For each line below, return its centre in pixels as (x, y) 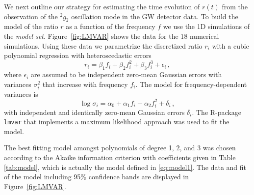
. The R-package (216, 112)
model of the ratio (31, 26)
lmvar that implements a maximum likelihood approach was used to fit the (117, 122)
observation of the (31, 16)
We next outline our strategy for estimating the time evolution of (102, 6)
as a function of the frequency (111, 26)
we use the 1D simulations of (206, 26)
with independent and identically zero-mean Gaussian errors (94, 112)
